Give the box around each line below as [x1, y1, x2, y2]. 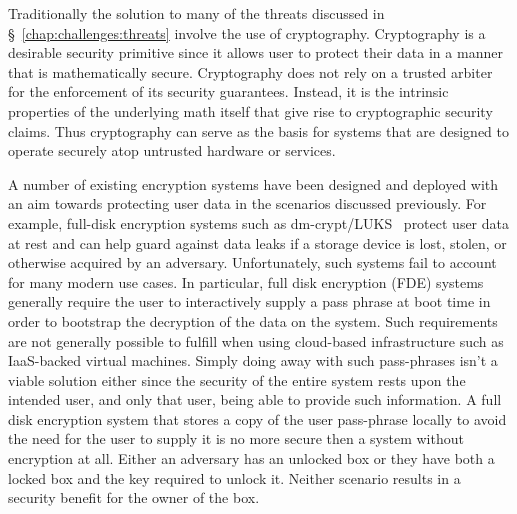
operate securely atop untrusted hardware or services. [8, 140, 336, 161]
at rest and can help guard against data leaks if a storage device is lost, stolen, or [8, 232, 507, 253]
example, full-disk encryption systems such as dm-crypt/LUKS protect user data [8, 212, 510, 233]
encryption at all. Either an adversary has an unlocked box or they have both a [8, 448, 495, 469]
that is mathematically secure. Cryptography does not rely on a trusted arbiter [8, 61, 493, 82]
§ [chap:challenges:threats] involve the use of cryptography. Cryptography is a [8, 22, 486, 43]
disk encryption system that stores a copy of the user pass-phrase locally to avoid [8, 408, 507, 429]
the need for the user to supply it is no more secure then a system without [8, 428, 464, 449]
